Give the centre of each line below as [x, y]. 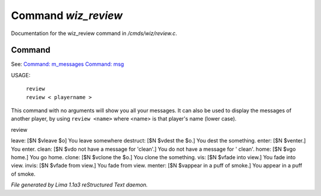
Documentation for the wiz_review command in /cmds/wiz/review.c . [94, 33]
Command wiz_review [67, 15]
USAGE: [21, 75]
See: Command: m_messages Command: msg [67, 64]
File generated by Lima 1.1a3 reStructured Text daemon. [79, 185]
